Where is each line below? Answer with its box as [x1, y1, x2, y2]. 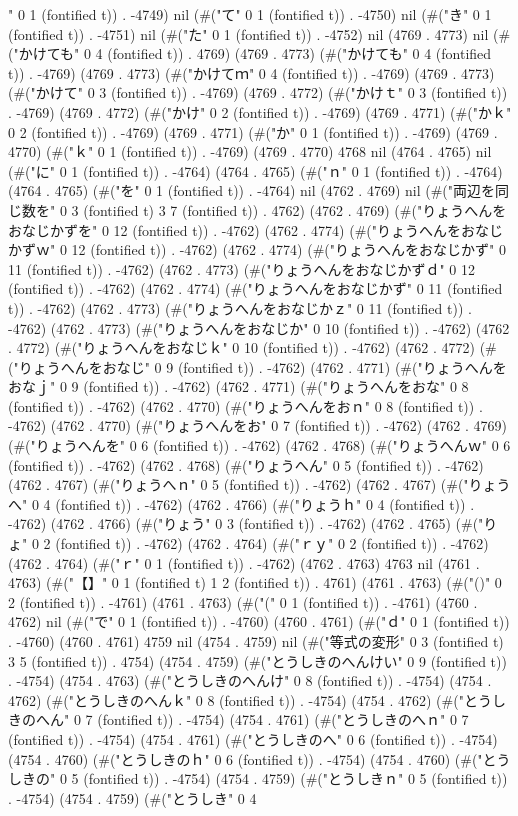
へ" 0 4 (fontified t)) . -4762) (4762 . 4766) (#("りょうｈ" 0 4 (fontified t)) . [8, 493, 475, 514]
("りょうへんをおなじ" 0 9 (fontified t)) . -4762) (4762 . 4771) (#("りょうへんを [8, 356, 507, 377]
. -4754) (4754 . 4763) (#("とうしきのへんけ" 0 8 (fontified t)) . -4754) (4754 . [8, 670, 492, 691]
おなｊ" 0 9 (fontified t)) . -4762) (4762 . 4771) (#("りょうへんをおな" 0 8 [8, 376, 469, 397]
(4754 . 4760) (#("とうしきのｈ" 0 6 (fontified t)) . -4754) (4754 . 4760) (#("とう [8, 748, 511, 769]
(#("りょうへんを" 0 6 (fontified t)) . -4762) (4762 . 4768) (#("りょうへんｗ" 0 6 [8, 435, 511, 456]
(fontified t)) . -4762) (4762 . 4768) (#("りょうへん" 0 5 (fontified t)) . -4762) [8, 454, 484, 475]
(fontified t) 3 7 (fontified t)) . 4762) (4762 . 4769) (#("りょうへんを [83, 199, 507, 220]
